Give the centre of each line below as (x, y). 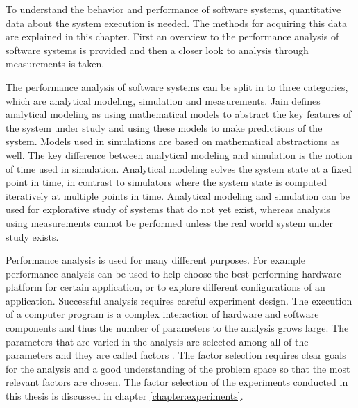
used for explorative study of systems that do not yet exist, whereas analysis (168, 209)
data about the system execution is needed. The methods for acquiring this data (177, 23)
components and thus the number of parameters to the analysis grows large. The (177, 328)
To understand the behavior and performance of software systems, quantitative (173, 9)
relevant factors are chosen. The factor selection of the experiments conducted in (177, 382)
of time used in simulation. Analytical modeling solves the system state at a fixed (179, 168)
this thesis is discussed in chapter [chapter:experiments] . (125, 396)
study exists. (32, 236)
